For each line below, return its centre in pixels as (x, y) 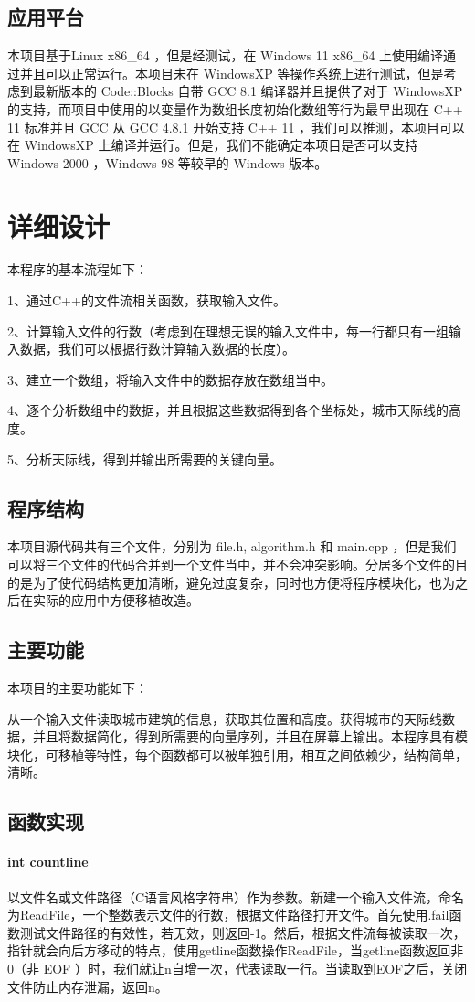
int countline (48, 862)
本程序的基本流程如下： (78, 269)
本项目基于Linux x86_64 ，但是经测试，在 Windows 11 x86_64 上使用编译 (226, 55)
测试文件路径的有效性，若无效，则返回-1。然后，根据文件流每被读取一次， (243, 932)
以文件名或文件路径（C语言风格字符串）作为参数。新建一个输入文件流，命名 (236, 896)
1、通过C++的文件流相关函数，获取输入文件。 (147, 300)
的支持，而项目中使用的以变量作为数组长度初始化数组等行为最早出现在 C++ (235, 108)
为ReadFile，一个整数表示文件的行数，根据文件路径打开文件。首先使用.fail (228, 915)
